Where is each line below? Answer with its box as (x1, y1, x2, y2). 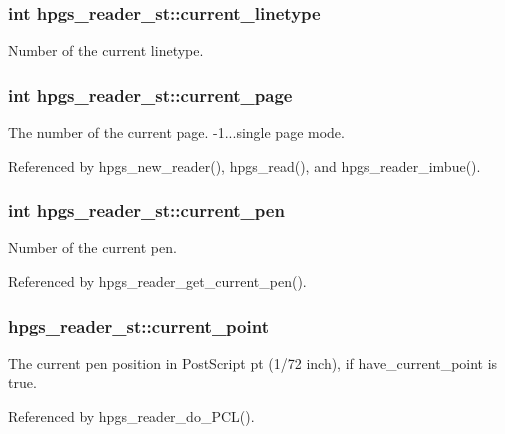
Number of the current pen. (8, 237, 177, 258)
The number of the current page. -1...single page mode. (8, 122, 345, 143)
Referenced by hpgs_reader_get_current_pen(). (8, 271, 307, 292)
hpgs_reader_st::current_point (8, 313, 269, 338)
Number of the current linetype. (8, 40, 204, 61)
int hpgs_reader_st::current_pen (8, 198, 285, 223)
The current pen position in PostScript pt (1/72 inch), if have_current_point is (8, 352, 498, 373)
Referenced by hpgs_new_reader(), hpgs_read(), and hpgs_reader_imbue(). (8, 155, 481, 176)
